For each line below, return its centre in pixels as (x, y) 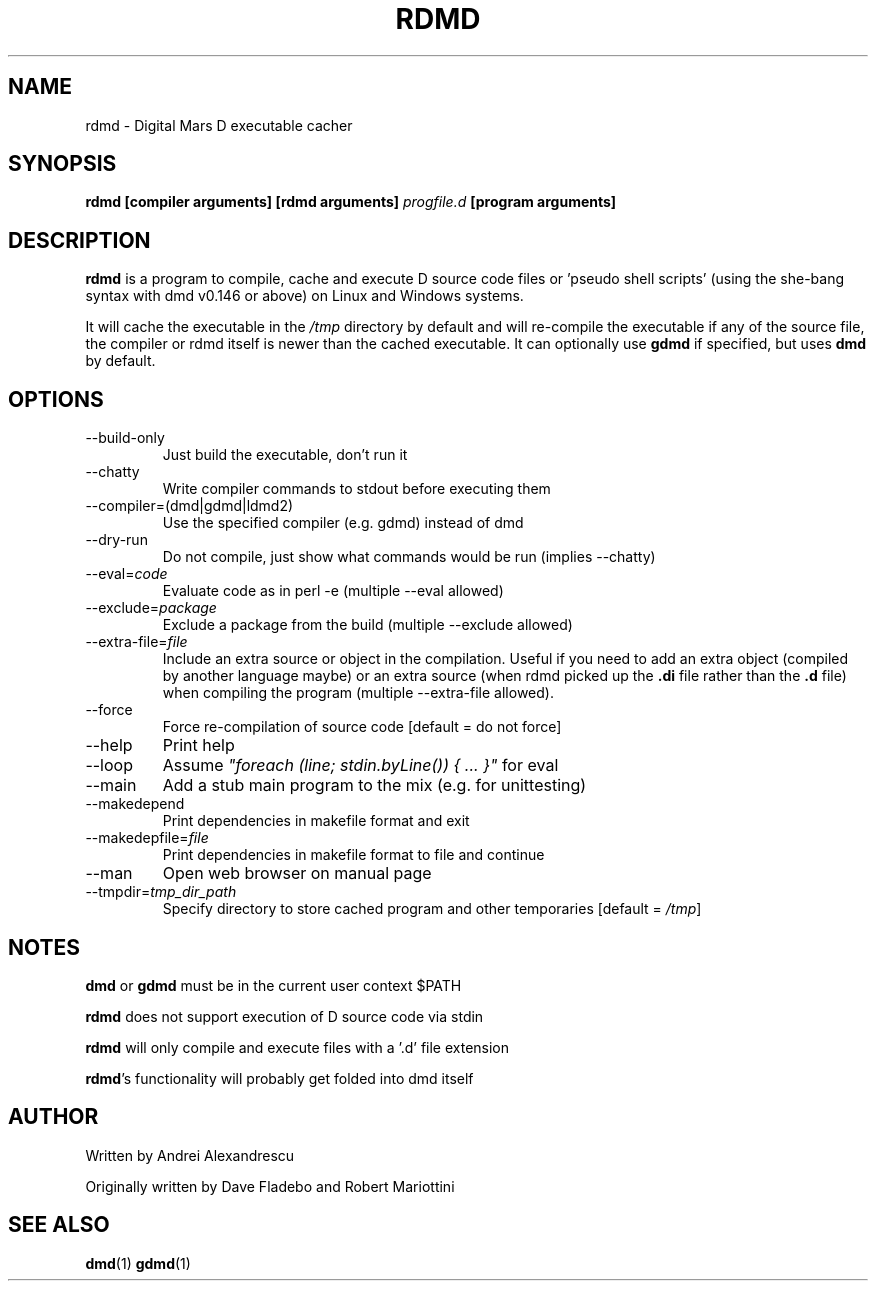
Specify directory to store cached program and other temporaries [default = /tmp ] (432, 909)
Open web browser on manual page (297, 873)
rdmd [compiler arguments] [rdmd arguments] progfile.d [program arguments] (351, 202)
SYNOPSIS (62, 164)
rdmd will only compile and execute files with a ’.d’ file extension (297, 1047)
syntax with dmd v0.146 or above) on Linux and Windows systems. (304, 296)
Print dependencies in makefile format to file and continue (353, 855)
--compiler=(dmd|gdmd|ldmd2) (189, 506)
